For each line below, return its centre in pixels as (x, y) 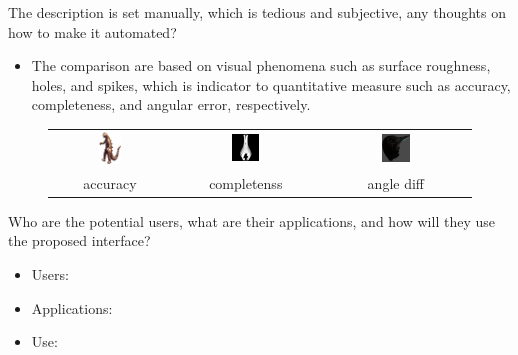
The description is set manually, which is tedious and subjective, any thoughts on (257, 12)
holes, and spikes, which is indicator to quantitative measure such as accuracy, (271, 84)
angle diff (396, 182)
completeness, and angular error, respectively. (171, 104)
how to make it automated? (92, 31)
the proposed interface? (79, 240)
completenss (246, 182)
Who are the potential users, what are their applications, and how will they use (251, 220)
